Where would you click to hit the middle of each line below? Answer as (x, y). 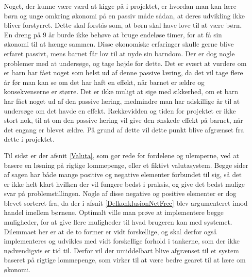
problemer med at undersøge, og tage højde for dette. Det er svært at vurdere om (125, 63)
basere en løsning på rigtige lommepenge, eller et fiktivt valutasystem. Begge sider (126, 165)
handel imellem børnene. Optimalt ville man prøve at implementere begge (114, 212)
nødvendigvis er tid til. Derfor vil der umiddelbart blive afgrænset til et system (122, 250)
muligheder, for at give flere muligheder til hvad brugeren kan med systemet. (118, 222)
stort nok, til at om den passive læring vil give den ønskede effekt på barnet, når (124, 120)
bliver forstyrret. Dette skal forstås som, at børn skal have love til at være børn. (123, 25)
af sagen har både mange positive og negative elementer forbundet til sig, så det (123, 174)
